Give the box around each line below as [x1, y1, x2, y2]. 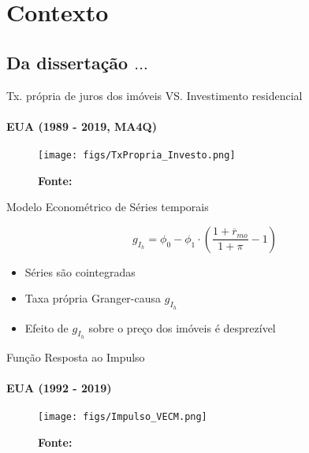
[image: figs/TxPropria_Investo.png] [38, 149, 236, 161]
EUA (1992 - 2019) [6, 380, 112, 395]
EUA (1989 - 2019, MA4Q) [6, 117, 157, 134]
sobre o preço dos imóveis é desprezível [88, 319, 276, 336]
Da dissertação [6, 50, 128, 74]
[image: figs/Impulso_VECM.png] [38, 411, 207, 423]
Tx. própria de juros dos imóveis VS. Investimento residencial [6, 87, 303, 103]
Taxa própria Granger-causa [24, 290, 162, 306]
